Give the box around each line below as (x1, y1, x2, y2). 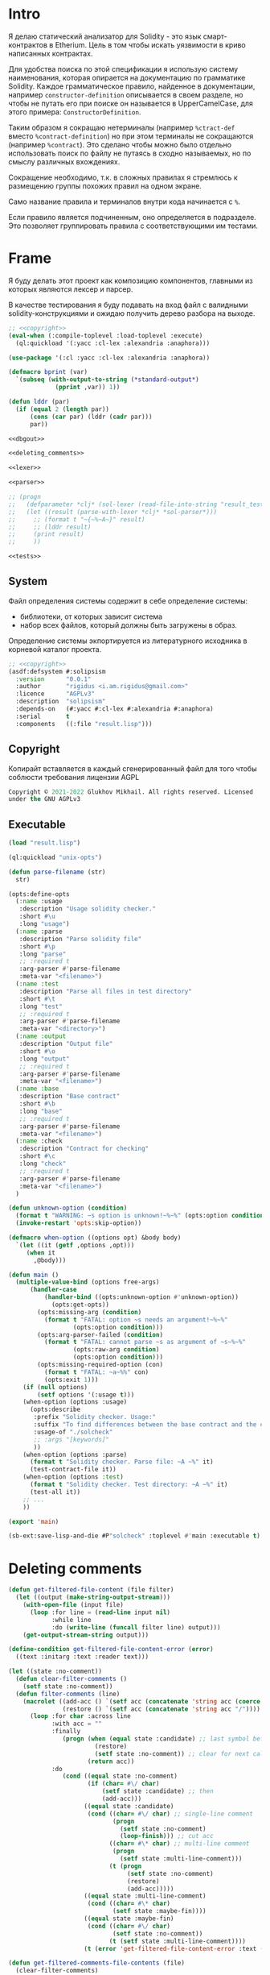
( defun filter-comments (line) (15, 1690, 121, 1698)
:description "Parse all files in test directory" (18, 987, 193, 995)
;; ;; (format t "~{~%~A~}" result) (8, 515, 146, 524)
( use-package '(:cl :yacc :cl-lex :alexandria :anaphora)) (8, 354, 211, 362)
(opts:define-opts (8, 890, 70, 898)
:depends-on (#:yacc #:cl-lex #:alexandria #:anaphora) (15, 705, 215, 713)
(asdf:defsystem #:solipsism (8, 667, 106, 675)
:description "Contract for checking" (18, 1145, 149, 1153)
